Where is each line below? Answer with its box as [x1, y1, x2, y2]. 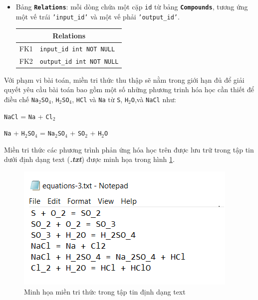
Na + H [4, 128, 25, 138]
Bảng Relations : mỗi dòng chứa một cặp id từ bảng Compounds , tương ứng [15, 1, 248, 11]
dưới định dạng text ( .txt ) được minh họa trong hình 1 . [4, 154, 175, 164]
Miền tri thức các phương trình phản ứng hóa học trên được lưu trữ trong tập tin [4, 144, 254, 154]
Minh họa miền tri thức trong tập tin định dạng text [24, 286, 186, 297]
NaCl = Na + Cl [4, 111, 53, 121]
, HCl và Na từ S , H [72, 94, 129, 104]
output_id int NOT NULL [39, 58, 119, 65]
